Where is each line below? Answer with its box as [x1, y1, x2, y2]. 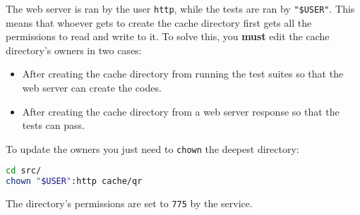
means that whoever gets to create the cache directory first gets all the [6, 15, 312, 30]
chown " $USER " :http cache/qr [6, 176, 143, 187]
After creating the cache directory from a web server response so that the [22, 104, 340, 118]
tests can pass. [22, 118, 85, 133]
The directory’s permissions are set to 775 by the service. [6, 196, 253, 211]
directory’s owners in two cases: [6, 42, 142, 57]
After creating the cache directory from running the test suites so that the [22, 66, 344, 81]
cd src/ [6, 166, 42, 176]
